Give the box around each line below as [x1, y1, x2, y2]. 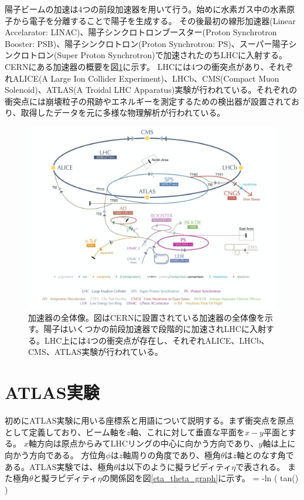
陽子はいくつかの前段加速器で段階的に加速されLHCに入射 [43, 323, 266, 335]
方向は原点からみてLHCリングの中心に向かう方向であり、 [36, 437, 259, 449]
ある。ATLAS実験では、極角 [5, 460, 114, 472]
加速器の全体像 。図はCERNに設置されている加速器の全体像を [28, 311, 265, 323]
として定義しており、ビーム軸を [5, 425, 127, 438]
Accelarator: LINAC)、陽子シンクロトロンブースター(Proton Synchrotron [5, 26, 277, 38]
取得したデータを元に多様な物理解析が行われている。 [21, 106, 226, 119]
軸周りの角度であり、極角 [122, 448, 221, 461]
